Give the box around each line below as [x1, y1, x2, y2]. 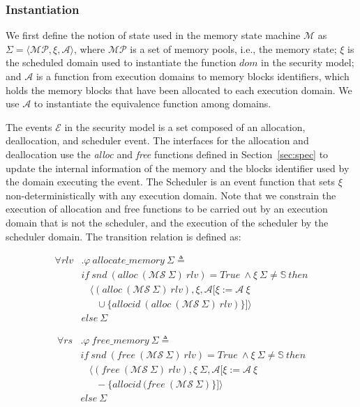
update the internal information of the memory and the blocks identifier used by [6, 160, 350, 175]
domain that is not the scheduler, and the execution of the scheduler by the [6, 215, 329, 229]
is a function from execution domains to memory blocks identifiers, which [36, 69, 350, 83]
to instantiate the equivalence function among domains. [33, 96, 271, 111]
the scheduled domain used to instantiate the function [6, 55, 237, 70]
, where [73, 41, 105, 56]
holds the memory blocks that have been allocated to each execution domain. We [6, 82, 352, 97]
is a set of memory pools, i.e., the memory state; [130, 41, 337, 56]
